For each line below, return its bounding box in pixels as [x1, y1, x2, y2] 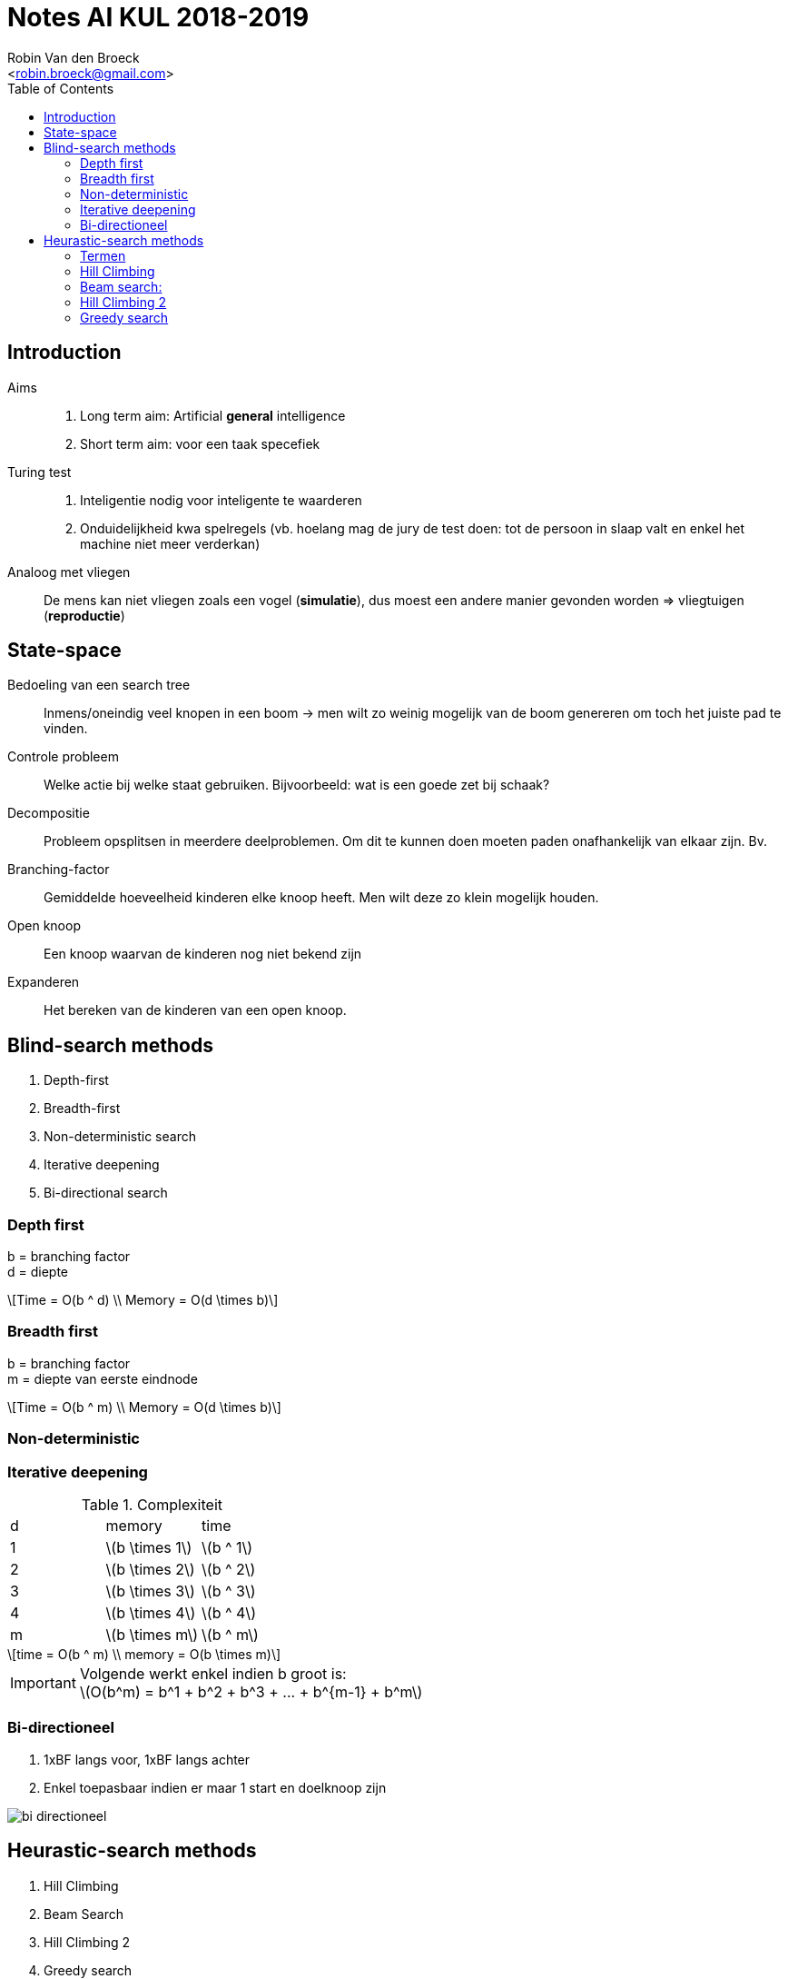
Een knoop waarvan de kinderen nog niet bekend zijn [44, 946, 362, 962]
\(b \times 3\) [105, 1581, 195, 1600]
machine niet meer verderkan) [80, 535, 261, 552]
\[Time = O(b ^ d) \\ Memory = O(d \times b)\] [7, 1292, 279, 1308]
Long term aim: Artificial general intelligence [80, 407, 346, 423]
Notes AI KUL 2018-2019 [7, 2, 310, 33]
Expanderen [7, 974, 80, 990]
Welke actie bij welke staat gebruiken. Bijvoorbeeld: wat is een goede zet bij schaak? [44, 777, 550, 793]
